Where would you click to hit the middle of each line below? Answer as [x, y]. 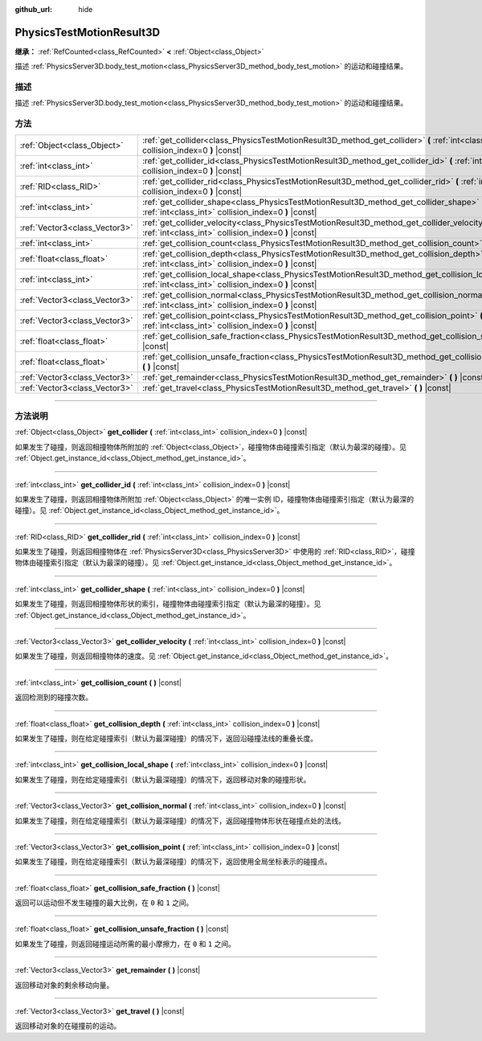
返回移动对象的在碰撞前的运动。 [67, 1026]
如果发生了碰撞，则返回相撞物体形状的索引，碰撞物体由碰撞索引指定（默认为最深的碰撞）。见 [168, 604]
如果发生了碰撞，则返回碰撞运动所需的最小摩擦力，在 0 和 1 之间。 [125, 944]
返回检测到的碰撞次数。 [53, 697]
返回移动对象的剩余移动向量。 [64, 985]
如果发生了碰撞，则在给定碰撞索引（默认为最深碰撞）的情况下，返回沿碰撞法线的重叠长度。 [166, 738]
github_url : [33, 9]
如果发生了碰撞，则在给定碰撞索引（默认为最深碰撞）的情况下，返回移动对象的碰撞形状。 [163, 779]
